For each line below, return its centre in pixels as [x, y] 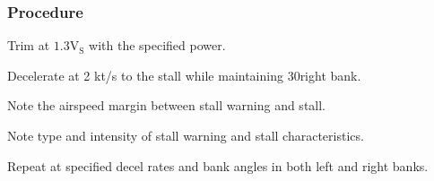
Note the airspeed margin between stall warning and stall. [167, 105]
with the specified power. [157, 45]
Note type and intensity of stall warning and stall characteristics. [186, 135]
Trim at [29, 45]
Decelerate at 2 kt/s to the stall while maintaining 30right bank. [184, 75]
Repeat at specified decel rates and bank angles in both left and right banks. [218, 165]
